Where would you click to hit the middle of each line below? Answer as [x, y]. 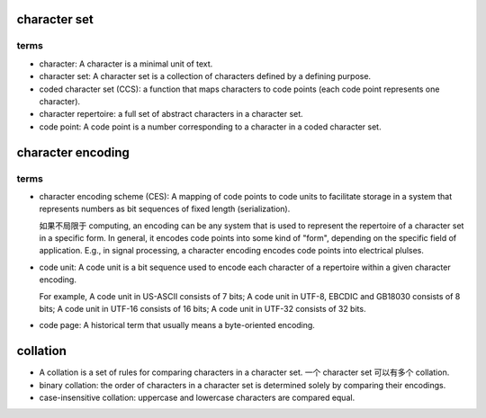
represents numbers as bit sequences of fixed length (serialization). [165, 209]
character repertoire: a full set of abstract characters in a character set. [171, 114]
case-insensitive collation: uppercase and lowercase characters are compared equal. [197, 398]
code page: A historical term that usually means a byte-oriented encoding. [177, 325]
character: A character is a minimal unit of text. [126, 64]
